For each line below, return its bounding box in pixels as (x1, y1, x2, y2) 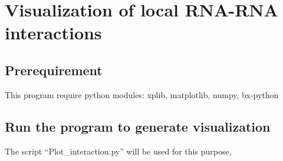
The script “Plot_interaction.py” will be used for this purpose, (5, 145, 232, 157)
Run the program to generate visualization (5, 117, 271, 135)
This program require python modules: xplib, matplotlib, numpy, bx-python (5, 88, 279, 100)
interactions (5, 21, 102, 45)
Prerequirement (5, 61, 103, 79)
